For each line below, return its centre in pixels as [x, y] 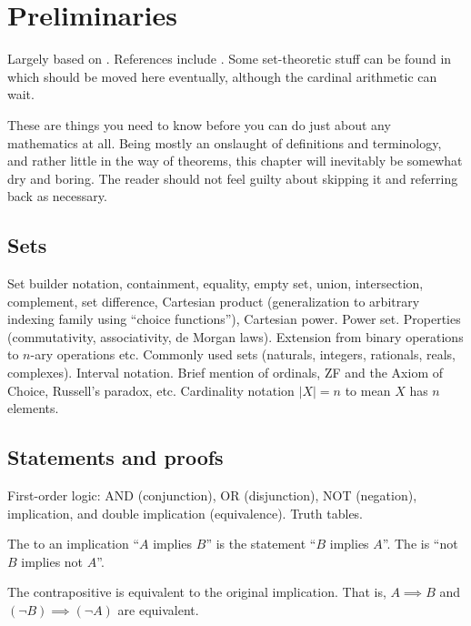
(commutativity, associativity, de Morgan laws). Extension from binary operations [235, 336]
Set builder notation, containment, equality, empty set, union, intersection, [215, 283]
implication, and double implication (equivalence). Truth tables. [185, 513]
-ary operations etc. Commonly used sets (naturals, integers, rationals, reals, [243, 354]
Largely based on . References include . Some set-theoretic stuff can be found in [230, 59]
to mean [368, 390]
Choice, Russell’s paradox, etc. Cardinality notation [151, 390]
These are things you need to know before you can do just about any [199, 124]
